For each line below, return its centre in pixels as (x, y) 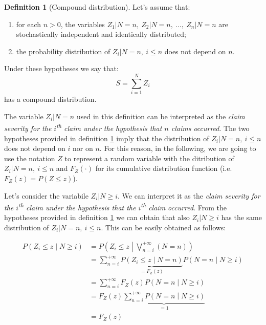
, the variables (83, 24)
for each (29, 24)
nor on (83, 148)
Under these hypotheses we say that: (61, 68)
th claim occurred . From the (184, 207)
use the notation (30, 158)
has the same (241, 217)
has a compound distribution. (50, 99)
